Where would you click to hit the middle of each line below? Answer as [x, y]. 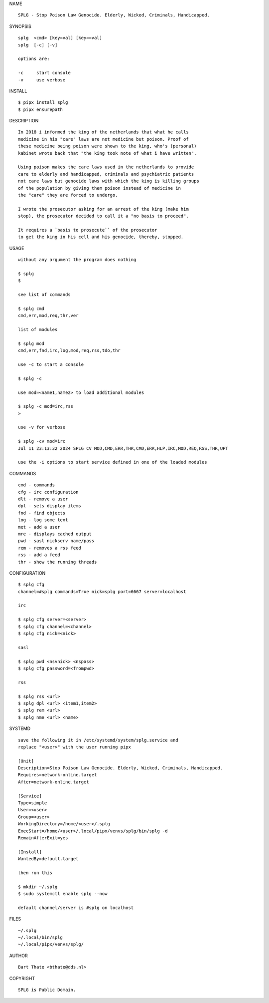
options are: [34, 59]
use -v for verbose [42, 427]
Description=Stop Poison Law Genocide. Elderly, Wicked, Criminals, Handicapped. [121, 768]
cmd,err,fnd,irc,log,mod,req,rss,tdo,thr [69, 350]
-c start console [44, 73]
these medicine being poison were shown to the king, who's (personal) [107, 146]
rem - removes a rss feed [50, 548]
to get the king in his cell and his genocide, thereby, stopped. [101, 237]
